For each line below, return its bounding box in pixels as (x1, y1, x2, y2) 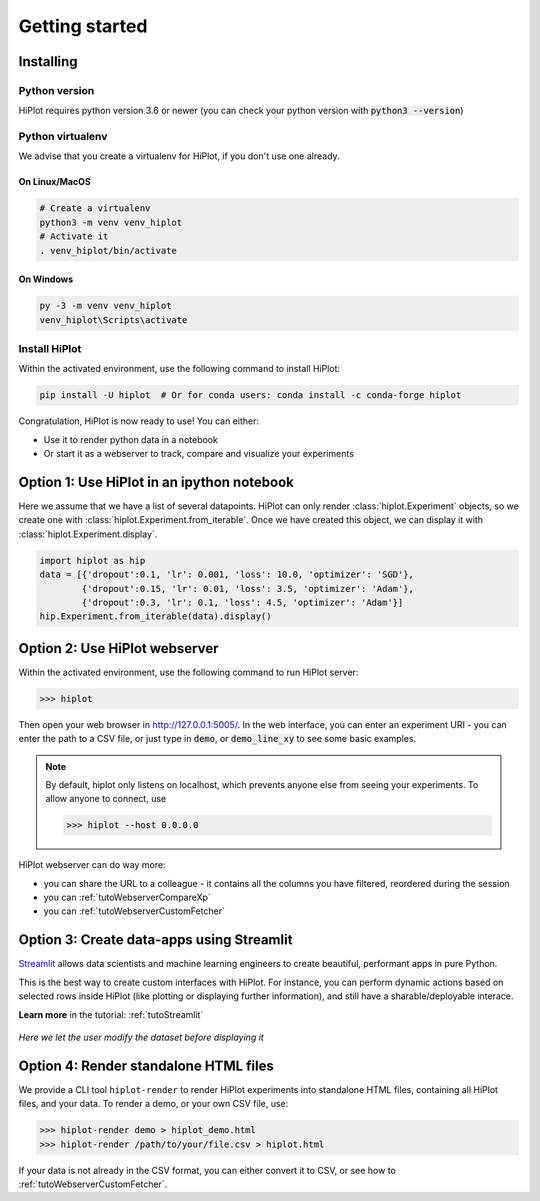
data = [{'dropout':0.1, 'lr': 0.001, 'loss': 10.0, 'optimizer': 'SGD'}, (39, 569, 415, 580)
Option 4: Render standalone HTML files (18, 1057, 274, 1074)
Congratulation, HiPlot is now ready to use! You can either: (18, 415, 260, 427)
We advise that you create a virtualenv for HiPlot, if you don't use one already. (18, 150, 340, 162)
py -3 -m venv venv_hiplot (39, 300, 172, 312)
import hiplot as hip (39, 555, 146, 566)
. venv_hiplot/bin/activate (39, 245, 177, 256)
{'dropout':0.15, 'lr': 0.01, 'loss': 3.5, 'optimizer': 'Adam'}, (81, 583, 415, 594)
